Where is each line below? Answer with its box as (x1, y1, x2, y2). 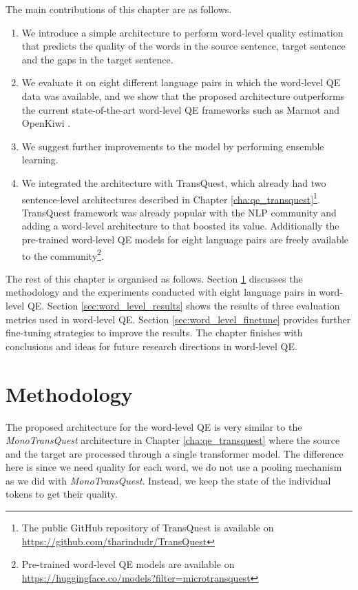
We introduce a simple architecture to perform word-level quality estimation (21, 25, 344, 39)
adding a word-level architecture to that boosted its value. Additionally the (21, 218, 339, 233)
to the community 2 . (21, 246, 104, 263)
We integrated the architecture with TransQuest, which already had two (21, 175, 326, 190)
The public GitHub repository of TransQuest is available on (21, 520, 274, 535)
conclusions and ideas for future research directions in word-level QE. (6, 338, 297, 353)
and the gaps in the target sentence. (21, 52, 173, 66)
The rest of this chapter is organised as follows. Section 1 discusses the (6, 271, 303, 285)
